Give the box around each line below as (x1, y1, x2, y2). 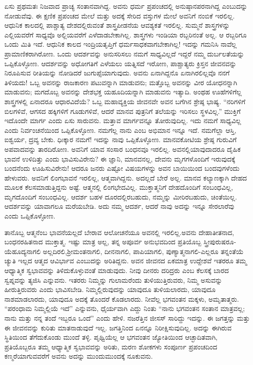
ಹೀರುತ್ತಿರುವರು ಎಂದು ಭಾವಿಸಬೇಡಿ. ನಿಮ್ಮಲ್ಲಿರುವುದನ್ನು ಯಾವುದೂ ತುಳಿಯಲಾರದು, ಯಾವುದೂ (4, 284, 216, 294)
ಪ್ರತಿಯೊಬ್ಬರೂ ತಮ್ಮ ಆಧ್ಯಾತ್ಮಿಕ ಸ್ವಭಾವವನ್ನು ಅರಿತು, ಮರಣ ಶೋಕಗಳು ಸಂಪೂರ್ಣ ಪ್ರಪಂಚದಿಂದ (4, 341, 217, 351)
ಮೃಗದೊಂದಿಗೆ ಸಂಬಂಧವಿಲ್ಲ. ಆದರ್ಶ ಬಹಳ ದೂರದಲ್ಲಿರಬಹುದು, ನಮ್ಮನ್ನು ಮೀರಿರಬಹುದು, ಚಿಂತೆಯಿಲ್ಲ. (4, 191, 237, 201)
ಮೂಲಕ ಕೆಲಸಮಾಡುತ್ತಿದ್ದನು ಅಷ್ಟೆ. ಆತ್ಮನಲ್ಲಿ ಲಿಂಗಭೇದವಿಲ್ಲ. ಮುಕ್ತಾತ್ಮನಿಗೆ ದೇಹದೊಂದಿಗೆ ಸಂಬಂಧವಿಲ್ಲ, (4, 182, 233, 192)
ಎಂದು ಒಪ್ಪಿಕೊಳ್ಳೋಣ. (4, 211, 56, 221)
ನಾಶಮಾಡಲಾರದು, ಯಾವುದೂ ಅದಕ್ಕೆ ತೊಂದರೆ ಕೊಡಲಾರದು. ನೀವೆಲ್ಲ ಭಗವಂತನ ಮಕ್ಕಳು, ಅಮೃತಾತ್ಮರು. (4, 293, 239, 304)
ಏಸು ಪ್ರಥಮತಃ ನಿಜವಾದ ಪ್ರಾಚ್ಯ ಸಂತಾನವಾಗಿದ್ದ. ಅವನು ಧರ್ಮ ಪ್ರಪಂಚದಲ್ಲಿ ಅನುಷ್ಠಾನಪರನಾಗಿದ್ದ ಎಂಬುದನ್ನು (4, 1, 248, 11)
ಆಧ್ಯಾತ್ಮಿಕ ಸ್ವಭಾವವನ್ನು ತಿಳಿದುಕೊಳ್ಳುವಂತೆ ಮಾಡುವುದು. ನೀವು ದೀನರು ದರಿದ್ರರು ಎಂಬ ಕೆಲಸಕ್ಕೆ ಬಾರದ (4, 265, 229, 275)
